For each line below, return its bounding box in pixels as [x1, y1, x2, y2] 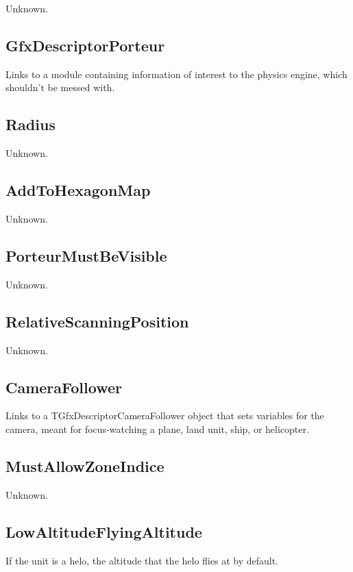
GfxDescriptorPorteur [5, 34, 165, 55]
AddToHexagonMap [5, 179, 151, 201]
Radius [5, 114, 56, 135]
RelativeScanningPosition [5, 310, 189, 332]
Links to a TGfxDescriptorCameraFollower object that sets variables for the [5, 408, 324, 423]
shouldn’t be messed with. [5, 80, 115, 95]
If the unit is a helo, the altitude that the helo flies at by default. [5, 553, 279, 567]
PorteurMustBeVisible [5, 245, 167, 266]
